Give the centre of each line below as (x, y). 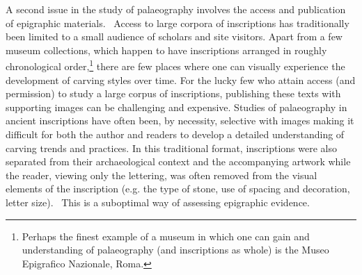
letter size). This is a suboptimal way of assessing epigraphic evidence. (158, 202)
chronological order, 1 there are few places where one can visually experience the (175, 65)
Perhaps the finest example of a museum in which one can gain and (166, 236)
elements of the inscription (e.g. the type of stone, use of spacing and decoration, (178, 189)
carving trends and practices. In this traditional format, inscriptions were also (171, 148)
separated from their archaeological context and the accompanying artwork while (178, 161)
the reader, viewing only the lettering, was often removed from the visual (162, 175)
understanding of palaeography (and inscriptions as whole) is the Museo (175, 250)
